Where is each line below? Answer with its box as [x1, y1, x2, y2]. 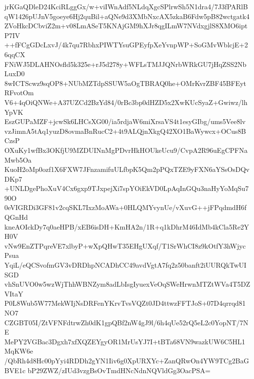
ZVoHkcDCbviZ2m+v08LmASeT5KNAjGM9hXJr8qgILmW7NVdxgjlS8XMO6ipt [4, 21, 248, 31]
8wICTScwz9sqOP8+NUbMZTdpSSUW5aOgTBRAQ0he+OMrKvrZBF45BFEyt [4, 78, 247, 88]
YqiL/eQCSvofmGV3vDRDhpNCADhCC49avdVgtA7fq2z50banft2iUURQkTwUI [4, 260, 247, 270]
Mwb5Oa [4, 154, 32, 165]
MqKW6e [4, 346, 33, 356]
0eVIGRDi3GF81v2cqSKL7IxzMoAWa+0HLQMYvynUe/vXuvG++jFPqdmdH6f [4, 202, 247, 212]
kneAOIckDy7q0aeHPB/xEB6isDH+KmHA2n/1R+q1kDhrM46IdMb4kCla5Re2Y [4, 221, 249, 232]
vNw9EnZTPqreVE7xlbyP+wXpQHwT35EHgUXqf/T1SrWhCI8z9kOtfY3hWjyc [4, 240, 246, 251]
